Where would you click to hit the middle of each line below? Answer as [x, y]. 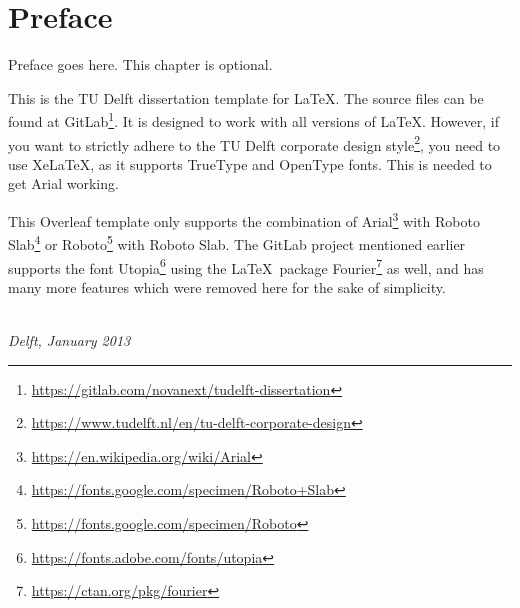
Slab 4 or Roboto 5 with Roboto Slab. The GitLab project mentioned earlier [237, 242]
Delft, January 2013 [69, 339]
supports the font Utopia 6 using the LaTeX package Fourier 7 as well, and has [246, 266]
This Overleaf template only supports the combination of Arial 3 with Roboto [244, 219]
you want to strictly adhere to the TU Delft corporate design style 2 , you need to [254, 143]
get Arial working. [63, 183]
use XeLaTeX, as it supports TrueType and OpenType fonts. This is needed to [250, 163]
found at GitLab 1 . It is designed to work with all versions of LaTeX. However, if [253, 119]
